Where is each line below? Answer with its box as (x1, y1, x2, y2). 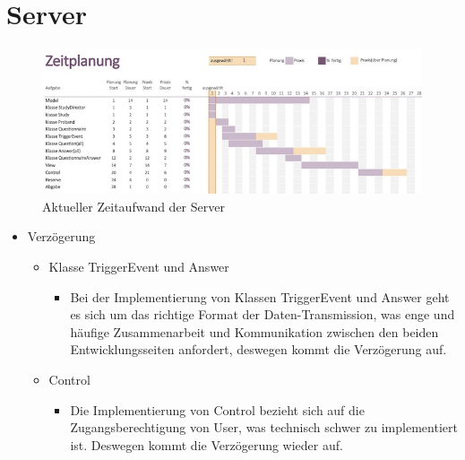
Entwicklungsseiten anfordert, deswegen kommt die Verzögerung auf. (70, 340, 447, 359)
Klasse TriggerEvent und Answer (48, 256, 229, 275)
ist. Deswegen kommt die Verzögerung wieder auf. (70, 435, 343, 454)
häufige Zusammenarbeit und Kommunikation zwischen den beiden (70, 322, 439, 341)
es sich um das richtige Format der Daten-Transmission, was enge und (70, 305, 455, 324)
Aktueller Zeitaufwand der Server (42, 196, 225, 215)
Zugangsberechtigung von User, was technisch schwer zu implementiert (70, 418, 458, 437)
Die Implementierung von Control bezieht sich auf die (70, 400, 365, 419)
